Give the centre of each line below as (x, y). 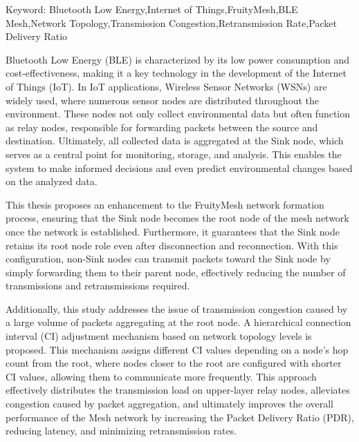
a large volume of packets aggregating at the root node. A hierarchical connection (178, 322)
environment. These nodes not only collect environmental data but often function (178, 114)
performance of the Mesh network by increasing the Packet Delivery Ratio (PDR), (180, 417)
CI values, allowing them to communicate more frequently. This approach (161, 376)
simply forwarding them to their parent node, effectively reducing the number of (176, 272)
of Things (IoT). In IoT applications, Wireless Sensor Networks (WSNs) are (166, 86)
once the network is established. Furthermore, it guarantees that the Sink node (173, 231)
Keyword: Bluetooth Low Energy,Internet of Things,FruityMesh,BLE (152, 9)
